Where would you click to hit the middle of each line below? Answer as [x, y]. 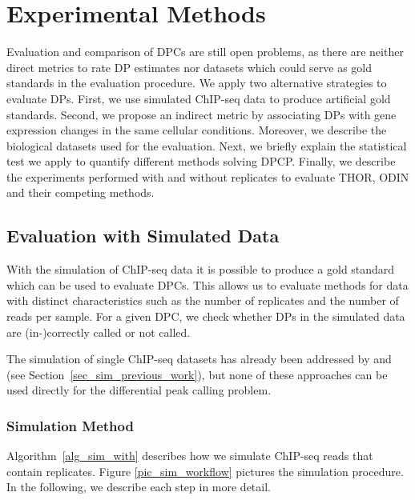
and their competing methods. [81, 192]
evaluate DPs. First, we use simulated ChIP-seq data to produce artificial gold [199, 98]
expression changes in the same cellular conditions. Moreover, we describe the [197, 130]
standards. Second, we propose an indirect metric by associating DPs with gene [201, 114]
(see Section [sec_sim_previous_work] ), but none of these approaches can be [197, 374]
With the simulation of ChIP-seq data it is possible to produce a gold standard [201, 269]
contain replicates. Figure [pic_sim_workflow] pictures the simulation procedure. [205, 471]
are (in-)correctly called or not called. [99, 332]
